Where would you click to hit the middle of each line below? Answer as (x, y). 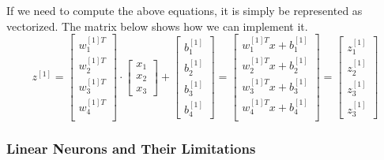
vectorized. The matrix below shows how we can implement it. (157, 26)
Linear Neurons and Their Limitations (131, 149)
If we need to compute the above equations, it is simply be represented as (184, 10)
